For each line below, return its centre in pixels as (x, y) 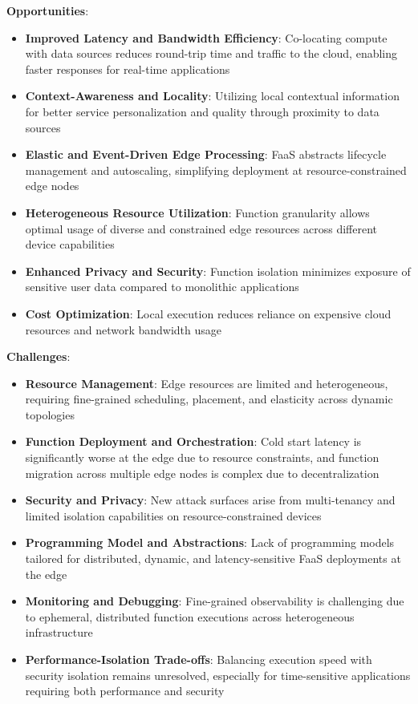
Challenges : (39, 356)
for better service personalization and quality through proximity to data (202, 111)
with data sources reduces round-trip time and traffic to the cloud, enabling (211, 53)
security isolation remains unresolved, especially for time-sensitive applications (218, 675)
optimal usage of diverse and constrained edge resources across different (201, 228)
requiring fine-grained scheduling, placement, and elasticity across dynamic (209, 399)
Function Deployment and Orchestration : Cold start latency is (193, 441)
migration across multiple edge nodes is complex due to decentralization (202, 473)
